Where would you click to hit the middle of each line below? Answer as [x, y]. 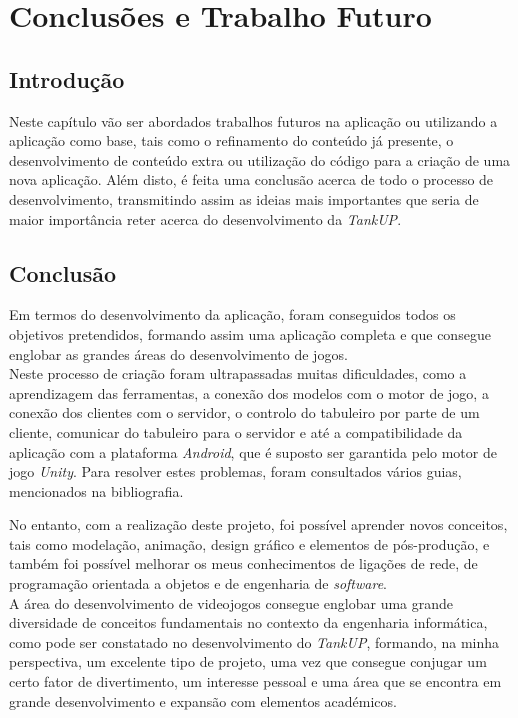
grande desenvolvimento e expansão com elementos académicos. [203, 700]
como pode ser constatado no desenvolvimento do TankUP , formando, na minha [254, 641]
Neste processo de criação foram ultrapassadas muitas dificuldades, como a [238, 373]
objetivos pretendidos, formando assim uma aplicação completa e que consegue [250, 333]
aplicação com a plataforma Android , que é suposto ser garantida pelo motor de [253, 451]
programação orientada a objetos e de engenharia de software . [198, 583]
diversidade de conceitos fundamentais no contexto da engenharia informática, [248, 622]
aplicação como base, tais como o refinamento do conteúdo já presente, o [231, 140]
